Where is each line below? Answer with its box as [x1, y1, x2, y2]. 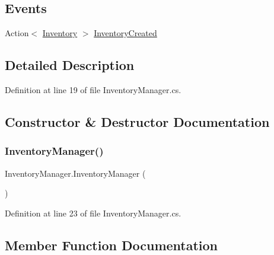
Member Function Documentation [5, 235, 218, 254]
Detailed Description [5, 56, 135, 74]
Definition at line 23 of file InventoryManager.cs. [5, 206, 181, 219]
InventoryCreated [94, 27, 157, 39]
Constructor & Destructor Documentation [5, 112, 270, 130]
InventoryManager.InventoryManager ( [5, 167, 146, 179]
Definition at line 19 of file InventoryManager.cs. [5, 84, 181, 95]
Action [5, 27, 29, 39]
